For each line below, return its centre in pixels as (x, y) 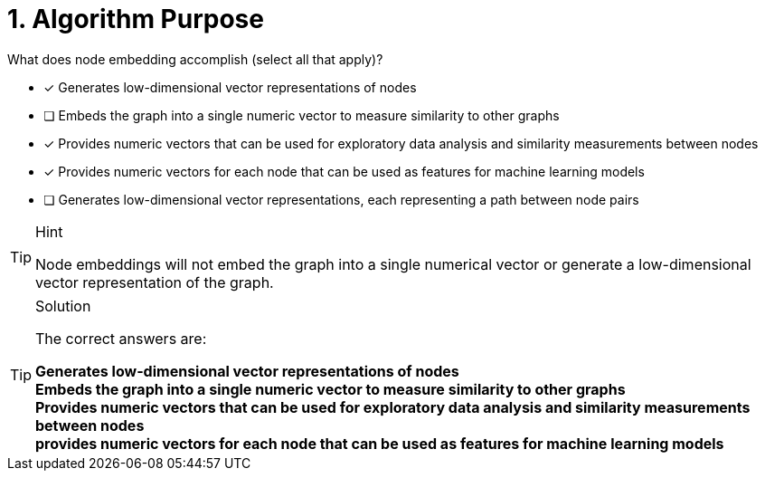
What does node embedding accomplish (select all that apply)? (195, 59)
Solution (63, 306)
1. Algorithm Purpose (136, 19)
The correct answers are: (121, 338)
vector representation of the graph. (155, 282)
